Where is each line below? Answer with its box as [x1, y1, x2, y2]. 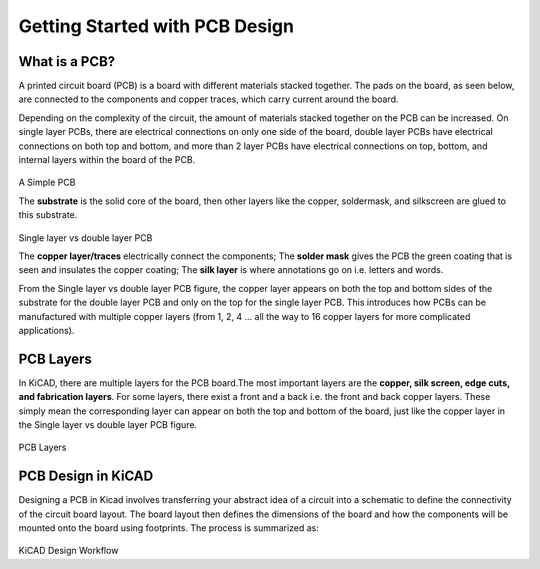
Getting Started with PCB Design [18, 15, 295, 37]
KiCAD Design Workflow [18, 545, 119, 557]
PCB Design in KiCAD [18, 468, 154, 485]
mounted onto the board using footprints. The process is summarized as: [18, 522, 320, 534]
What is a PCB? [18, 53, 116, 70]
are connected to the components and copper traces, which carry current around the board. [18, 93, 399, 105]
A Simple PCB [18, 176, 76, 189]
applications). [18, 324, 75, 336]
